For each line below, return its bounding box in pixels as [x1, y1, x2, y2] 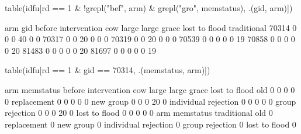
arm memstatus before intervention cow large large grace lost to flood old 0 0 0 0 [5, 83, 295, 95]
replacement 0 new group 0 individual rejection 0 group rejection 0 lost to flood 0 [5, 118, 296, 130]
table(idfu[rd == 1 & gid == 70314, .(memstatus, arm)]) [5, 64, 210, 76]
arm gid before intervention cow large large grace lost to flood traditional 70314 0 [5, 21, 297, 33]
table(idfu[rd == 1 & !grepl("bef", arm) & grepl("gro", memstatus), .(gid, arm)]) [5, 2, 293, 13]
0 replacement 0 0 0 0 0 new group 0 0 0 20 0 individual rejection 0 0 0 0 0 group [5, 95, 296, 107]
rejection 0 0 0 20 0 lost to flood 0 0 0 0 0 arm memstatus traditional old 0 [5, 106, 273, 119]
